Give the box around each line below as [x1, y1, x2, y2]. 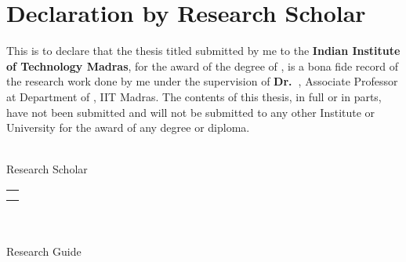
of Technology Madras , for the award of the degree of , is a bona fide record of [6, 57, 398, 74]
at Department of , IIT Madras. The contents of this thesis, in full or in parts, [6, 88, 382, 104]
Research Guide [6, 243, 82, 260]
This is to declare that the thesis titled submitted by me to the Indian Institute [6, 42, 401, 59]
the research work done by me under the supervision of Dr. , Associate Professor [6, 73, 398, 89]
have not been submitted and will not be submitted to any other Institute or [6, 104, 375, 120]
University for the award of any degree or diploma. [6, 119, 250, 136]
